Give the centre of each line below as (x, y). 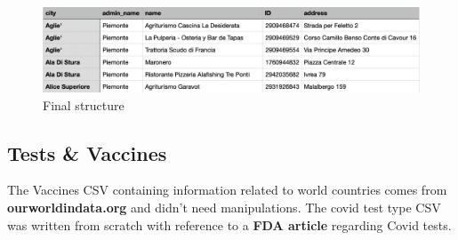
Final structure (84, 104)
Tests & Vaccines (87, 152)
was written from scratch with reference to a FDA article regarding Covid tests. (229, 224)
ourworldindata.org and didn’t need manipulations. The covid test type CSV (224, 208)
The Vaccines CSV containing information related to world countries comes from (227, 190)
